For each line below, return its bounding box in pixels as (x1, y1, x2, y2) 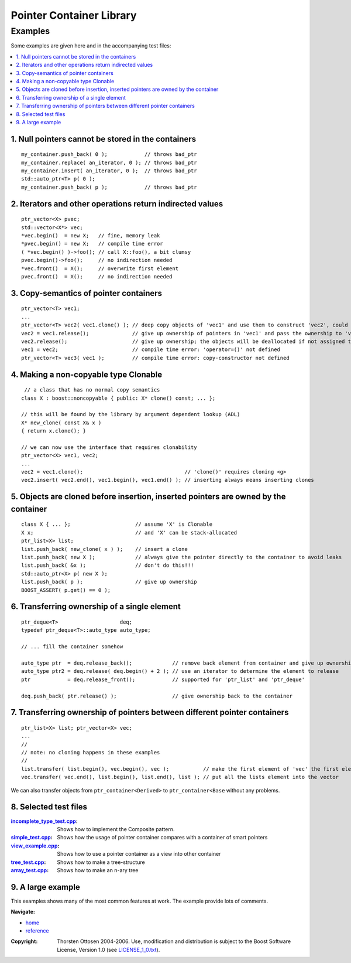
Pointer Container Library (11, 9, 137, 22)
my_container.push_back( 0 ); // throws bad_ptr (21, 151, 197, 158)
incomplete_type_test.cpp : (11, 818, 78, 825)
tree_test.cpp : (11, 859, 46, 866)
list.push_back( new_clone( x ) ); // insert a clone (21, 546, 188, 552)
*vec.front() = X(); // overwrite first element (21, 265, 178, 272)
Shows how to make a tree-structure (57, 859, 146, 866)
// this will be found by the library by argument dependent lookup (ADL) (21, 411, 240, 418)
